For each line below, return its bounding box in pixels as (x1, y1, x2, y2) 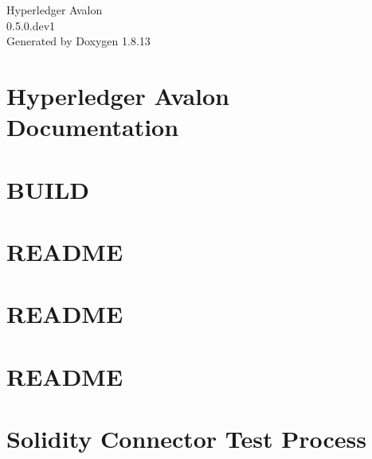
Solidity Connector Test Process (6, 422, 367, 455)
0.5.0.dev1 (6, 17, 56, 33)
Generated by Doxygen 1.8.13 (6, 33, 151, 49)
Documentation (6, 111, 179, 143)
